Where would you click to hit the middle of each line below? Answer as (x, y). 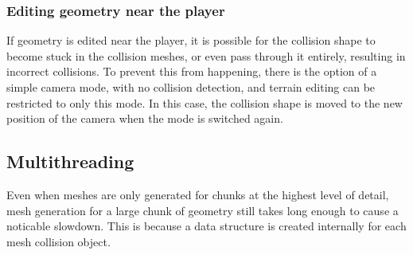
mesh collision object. (58, 241)
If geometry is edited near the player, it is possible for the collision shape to (191, 40)
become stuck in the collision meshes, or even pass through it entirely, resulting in (206, 55)
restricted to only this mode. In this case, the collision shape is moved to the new (205, 102)
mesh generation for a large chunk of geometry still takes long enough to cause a (203, 210)
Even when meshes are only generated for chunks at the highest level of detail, (198, 194)
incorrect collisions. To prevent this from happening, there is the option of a (192, 71)
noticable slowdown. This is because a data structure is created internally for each (206, 226)
